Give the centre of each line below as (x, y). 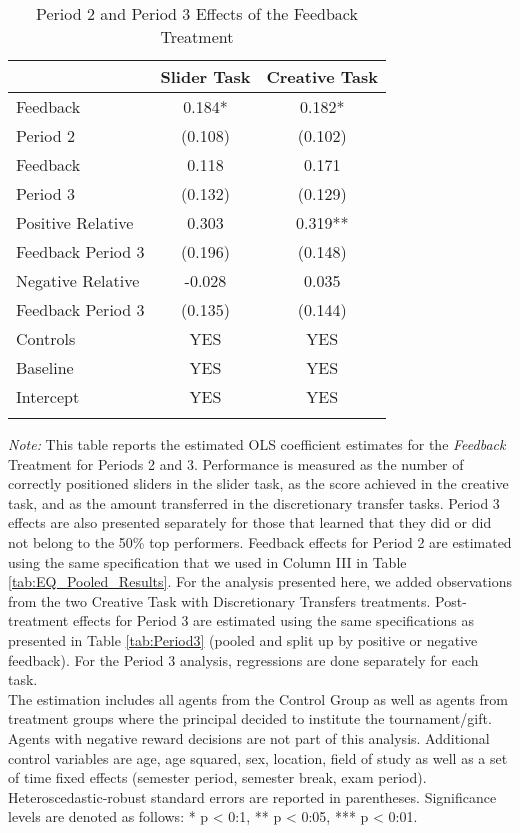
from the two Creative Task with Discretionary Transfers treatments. (219, 600)
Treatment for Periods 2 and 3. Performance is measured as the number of (236, 463)
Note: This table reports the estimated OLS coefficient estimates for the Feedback (257, 444)
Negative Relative (78, 280)
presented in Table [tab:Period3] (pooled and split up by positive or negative (243, 639)
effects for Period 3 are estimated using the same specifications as (273, 620)
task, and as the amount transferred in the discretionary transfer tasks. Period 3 (254, 502)
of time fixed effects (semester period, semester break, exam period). (217, 777)
